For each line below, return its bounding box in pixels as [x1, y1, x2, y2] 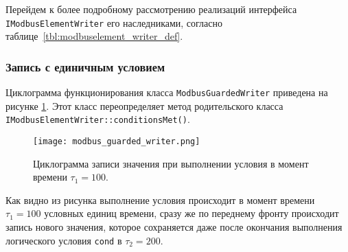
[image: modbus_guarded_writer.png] [33, 136, 200, 146]
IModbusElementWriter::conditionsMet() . [5, 112, 190, 126]
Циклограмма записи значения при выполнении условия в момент [33, 156, 309, 170]
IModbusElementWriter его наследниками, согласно [5, 15, 223, 30]
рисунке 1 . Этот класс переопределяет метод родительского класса [5, 98, 283, 113]
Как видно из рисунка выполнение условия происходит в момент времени [5, 192, 315, 207]
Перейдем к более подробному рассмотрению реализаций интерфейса [5, 2, 297, 16]
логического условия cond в [5, 233, 122, 247]
